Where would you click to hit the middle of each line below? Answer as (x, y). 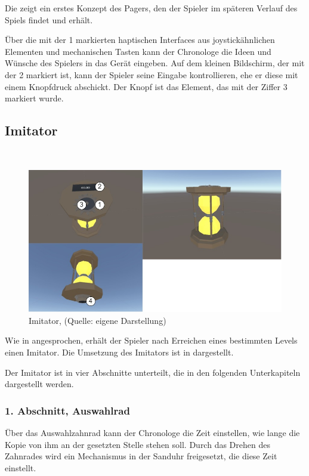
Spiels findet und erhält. (49, 19)
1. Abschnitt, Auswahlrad (67, 410)
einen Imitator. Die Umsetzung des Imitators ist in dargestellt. (119, 352)
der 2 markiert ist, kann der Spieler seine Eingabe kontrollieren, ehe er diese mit (152, 74)
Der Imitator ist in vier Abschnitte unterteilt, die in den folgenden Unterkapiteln (153, 372)
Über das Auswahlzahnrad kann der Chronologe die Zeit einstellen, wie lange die (152, 432)
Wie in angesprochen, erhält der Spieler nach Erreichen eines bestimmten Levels (151, 340)
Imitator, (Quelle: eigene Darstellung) (98, 320)
